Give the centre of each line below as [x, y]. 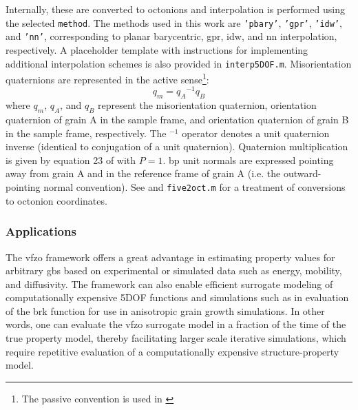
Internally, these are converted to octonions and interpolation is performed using [175, 9]
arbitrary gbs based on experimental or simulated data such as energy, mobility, [174, 270]
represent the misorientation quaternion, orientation [207, 105]
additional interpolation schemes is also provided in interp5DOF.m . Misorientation [179, 63]
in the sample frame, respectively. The [86, 133]
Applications [41, 231]
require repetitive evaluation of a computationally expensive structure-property [172, 351]
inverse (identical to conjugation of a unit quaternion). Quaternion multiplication [177, 146]
